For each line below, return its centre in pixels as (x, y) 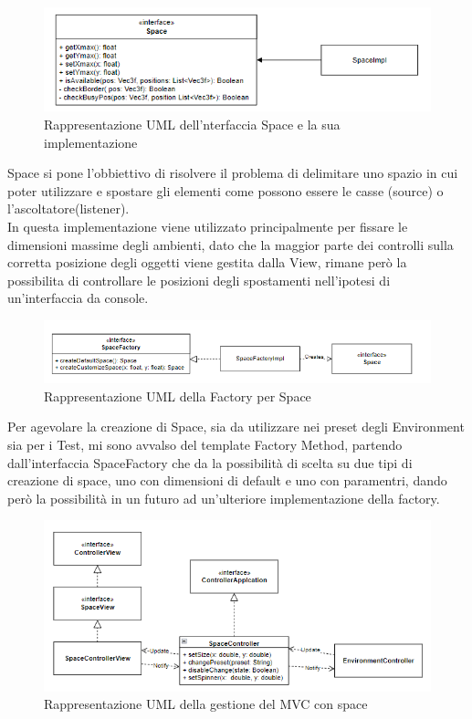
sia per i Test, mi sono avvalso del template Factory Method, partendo (205, 445)
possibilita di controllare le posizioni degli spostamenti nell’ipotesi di (199, 280)
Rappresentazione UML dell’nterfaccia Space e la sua (192, 125)
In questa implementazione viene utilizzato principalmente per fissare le (208, 227)
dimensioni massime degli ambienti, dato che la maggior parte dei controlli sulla (231, 244)
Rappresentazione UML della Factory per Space (178, 396)
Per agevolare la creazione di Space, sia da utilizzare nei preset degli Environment (236, 427)
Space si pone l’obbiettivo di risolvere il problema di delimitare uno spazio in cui (233, 173)
